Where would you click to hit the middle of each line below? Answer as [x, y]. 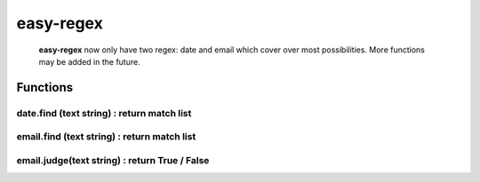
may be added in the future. [90, 61]
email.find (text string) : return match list [106, 137]
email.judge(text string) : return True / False [113, 160]
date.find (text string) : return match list [104, 113]
